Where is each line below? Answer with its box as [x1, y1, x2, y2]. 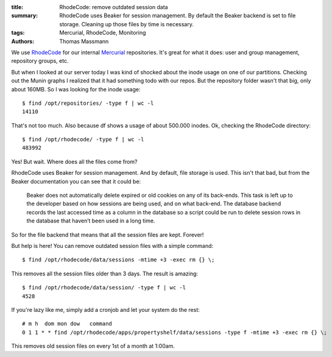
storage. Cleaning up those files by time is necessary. [59, 20, 194, 27]
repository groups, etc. [11, 57, 69, 65]
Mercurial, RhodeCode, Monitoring [59, 29, 146, 37]
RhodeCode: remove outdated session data [59, 4, 168, 10]
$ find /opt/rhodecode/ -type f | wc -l [22, 136, 144, 143]
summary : [11, 12, 38, 19]
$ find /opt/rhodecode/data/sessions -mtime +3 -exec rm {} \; [22, 256, 215, 263]
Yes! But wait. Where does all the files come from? [11, 158, 138, 165]
